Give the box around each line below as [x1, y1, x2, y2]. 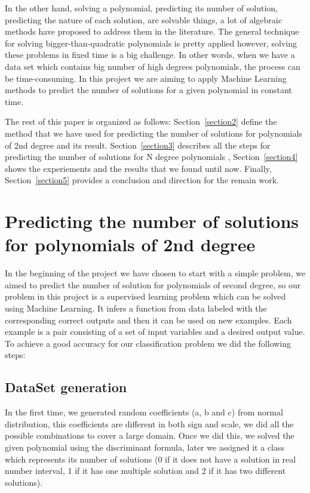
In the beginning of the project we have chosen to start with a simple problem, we [5, 267, 306, 279]
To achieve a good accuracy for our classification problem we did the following [5, 337, 291, 349]
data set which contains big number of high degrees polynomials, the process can [5, 60, 300, 72]
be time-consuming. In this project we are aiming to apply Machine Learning [5, 72, 287, 84]
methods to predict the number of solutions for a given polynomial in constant [5, 84, 292, 96]
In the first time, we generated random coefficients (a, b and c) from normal [5, 406, 283, 418]
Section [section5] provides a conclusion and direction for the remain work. [5, 174, 279, 186]
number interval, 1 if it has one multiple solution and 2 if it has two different [5, 464, 286, 477]
